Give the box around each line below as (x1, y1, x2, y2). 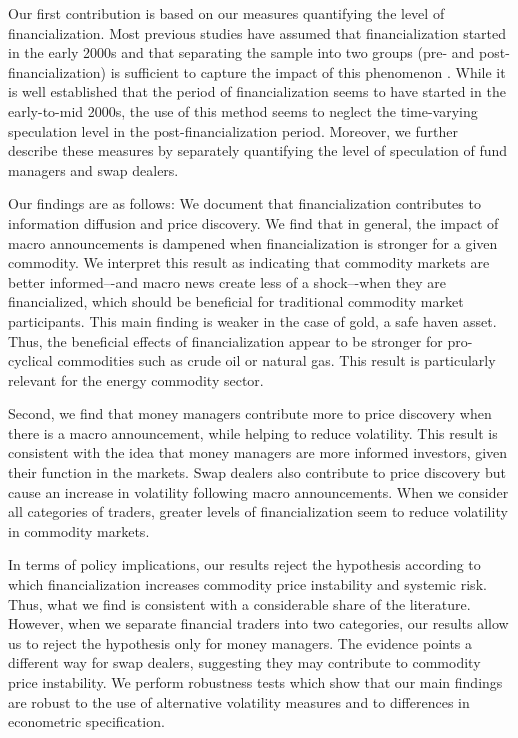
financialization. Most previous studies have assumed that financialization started (8, 22, 507, 43)
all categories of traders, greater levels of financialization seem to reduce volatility (8, 501, 508, 522)
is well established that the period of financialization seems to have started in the (8, 81, 506, 102)
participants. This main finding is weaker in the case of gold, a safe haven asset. (8, 310, 497, 331)
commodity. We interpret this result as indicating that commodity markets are (8, 252, 490, 273)
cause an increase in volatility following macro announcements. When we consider (8, 481, 509, 502)
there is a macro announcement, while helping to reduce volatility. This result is (8, 422, 498, 443)
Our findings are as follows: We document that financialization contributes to (8, 193, 481, 214)
